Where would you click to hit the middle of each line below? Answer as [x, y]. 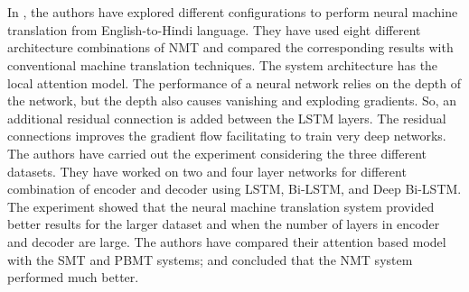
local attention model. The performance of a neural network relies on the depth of [234, 82]
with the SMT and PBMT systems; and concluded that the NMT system [210, 259]
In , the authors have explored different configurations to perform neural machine [233, 12]
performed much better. [73, 277]
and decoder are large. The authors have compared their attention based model [227, 241]
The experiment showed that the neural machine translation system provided [221, 206]
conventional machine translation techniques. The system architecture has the [223, 64]
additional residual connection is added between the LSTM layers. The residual [227, 118]
